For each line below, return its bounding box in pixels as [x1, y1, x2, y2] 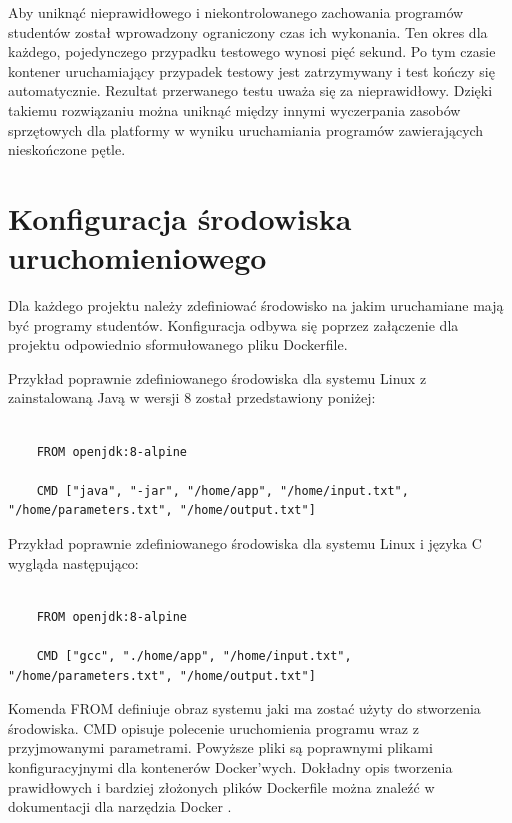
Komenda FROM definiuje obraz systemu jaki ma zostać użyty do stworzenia [8, 698, 481, 719]
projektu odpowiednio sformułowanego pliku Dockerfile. [8, 334, 348, 355]
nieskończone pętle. [8, 139, 126, 160]
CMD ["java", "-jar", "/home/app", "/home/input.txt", [36, 483, 409, 498]
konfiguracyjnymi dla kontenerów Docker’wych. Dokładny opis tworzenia [8, 756, 453, 777]
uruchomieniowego [8, 237, 267, 278]
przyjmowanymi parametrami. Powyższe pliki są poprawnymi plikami [8, 737, 433, 758]
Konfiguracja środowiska [8, 197, 352, 238]
